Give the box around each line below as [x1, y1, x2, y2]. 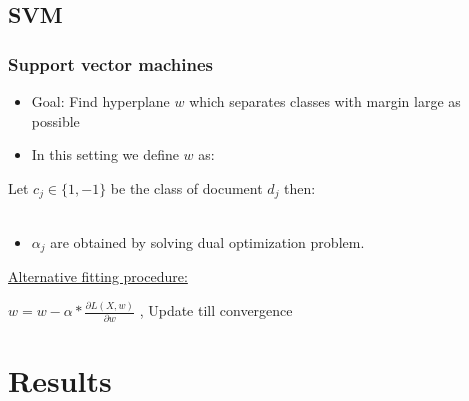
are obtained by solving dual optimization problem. [50, 231, 365, 252]
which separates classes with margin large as [189, 91, 461, 111]
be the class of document [110, 177, 263, 198]
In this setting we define [31, 144, 179, 165]
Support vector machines [8, 51, 214, 76]
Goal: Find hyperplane [31, 91, 170, 111]
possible [31, 110, 80, 131]
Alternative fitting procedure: [8, 266, 188, 287]
